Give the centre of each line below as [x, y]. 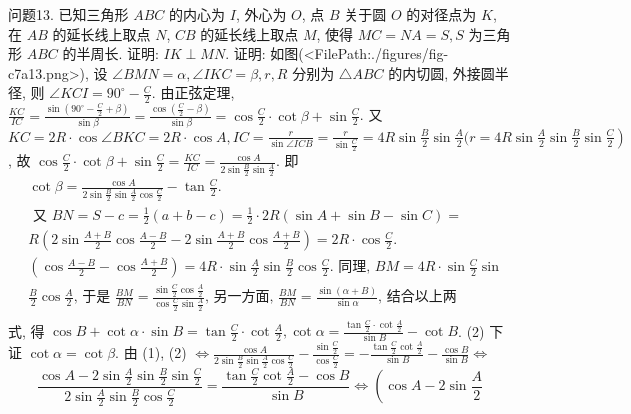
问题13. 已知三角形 [68, 14]
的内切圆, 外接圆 [441, 72]
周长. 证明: [124, 53]
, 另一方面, [239, 297]
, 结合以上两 [417, 297]
